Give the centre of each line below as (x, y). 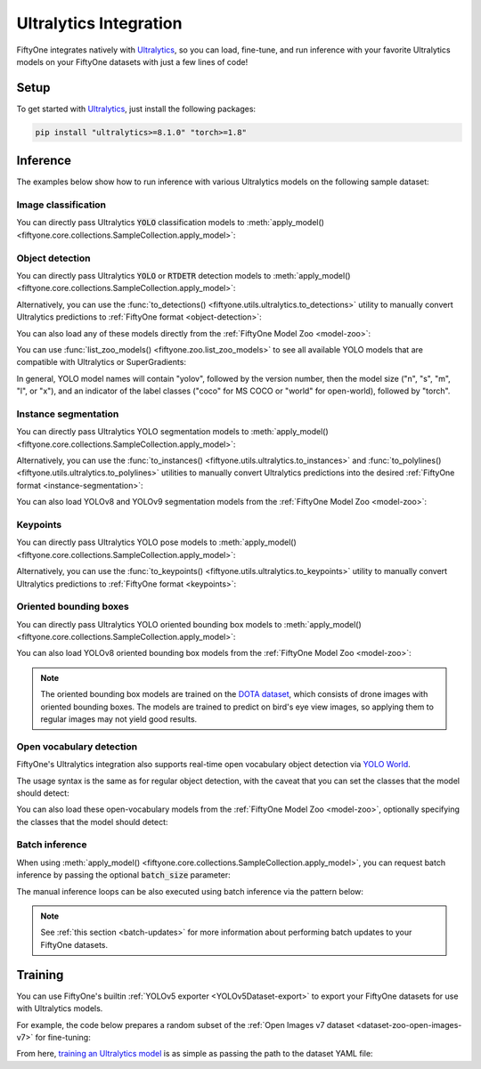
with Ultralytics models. (60, 1008)
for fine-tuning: (63, 1037)
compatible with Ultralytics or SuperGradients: (102, 362)
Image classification (61, 205)
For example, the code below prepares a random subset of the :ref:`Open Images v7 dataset (186, 1024)
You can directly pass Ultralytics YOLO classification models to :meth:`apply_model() (171, 223)
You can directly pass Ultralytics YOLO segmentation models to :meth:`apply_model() (172, 432)
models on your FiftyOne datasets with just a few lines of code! (132, 61)
